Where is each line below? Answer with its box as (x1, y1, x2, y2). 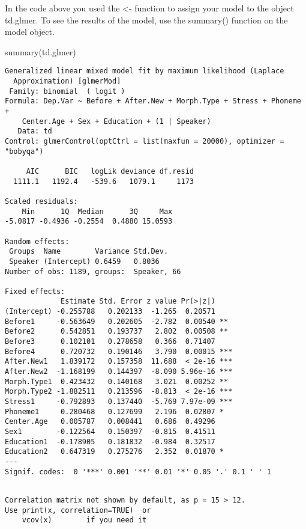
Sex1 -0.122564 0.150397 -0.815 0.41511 (5, 427, 215, 436)
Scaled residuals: (5, 197, 78, 206)
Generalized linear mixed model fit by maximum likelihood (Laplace (5, 67, 284, 76)
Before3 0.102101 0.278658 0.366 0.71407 (5, 337, 215, 346)
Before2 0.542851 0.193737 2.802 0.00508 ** (5, 327, 229, 336)
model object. (5, 25, 55, 38)
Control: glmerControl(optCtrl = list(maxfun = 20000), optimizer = (5, 136, 284, 145)
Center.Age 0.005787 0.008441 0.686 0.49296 (5, 417, 215, 426)
